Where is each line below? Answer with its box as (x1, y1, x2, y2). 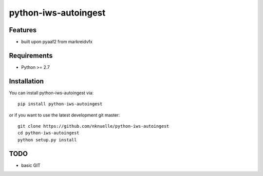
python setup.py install (18, 137, 77, 142)
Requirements (9, 51, 53, 59)
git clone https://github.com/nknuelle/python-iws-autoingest (18, 123, 169, 129)
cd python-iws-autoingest (18, 130, 80, 136)
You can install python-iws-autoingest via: (9, 90, 94, 96)
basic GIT (21, 162, 41, 168)
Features (9, 26, 37, 34)
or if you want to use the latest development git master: (9, 112, 120, 118)
